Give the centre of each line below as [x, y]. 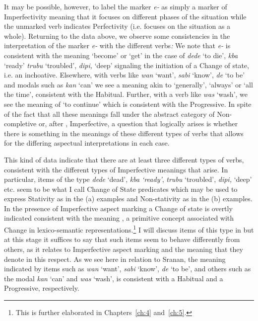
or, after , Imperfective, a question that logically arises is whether [138, 123]
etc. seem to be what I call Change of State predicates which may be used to [121, 189]
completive [20, 123]
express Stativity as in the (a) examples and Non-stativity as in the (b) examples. [128, 199]
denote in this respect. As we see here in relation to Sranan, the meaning [115, 259]
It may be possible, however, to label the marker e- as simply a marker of [116, 6]
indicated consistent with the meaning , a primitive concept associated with [119, 218]
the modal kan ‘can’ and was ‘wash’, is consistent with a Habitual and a [114, 278]
